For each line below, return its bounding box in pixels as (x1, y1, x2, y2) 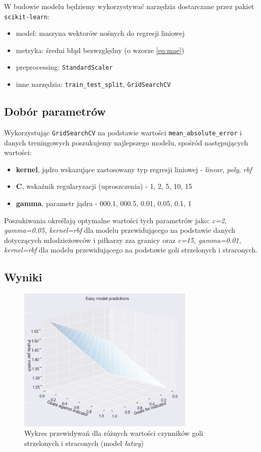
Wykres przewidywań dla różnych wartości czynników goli (24, 428, 203, 438)
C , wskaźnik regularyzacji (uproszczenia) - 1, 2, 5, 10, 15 (16, 181, 192, 191)
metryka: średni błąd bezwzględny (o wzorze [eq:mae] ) (16, 44, 185, 55)
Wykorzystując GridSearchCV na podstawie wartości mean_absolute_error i (4, 127, 242, 137)
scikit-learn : (4, 11, 50, 21)
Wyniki (4, 269, 42, 285)
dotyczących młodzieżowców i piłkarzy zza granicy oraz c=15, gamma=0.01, (4, 234, 241, 245)
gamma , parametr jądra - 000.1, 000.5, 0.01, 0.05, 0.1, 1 (16, 197, 192, 208)
